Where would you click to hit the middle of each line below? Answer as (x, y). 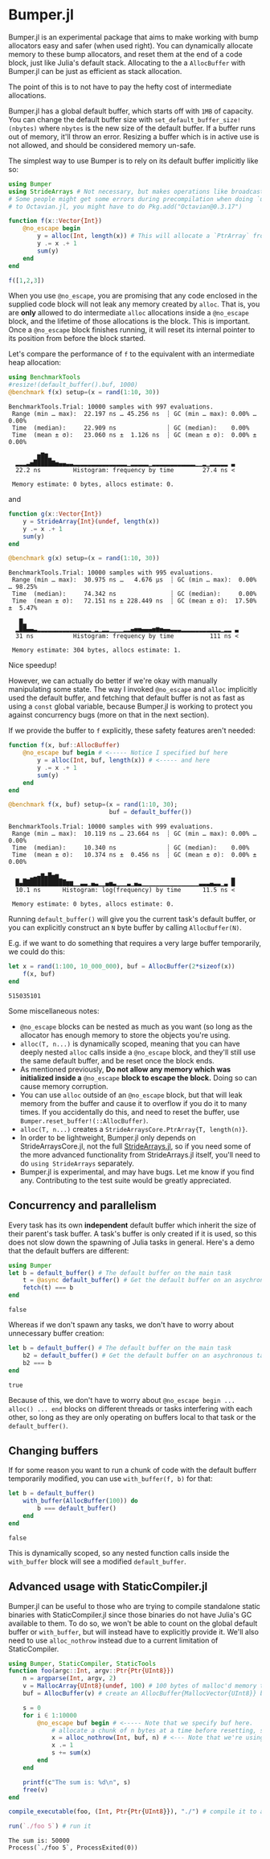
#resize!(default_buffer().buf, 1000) (73, 385)
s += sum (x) (71, 1753)
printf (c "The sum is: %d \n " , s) (77, 1782)
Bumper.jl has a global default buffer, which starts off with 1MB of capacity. (131, 111)
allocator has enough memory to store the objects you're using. (125, 1034)
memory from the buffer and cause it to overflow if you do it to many (133, 1103)
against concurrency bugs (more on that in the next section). (109, 715)
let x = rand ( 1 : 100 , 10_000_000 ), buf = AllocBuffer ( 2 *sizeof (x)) (122, 967)
